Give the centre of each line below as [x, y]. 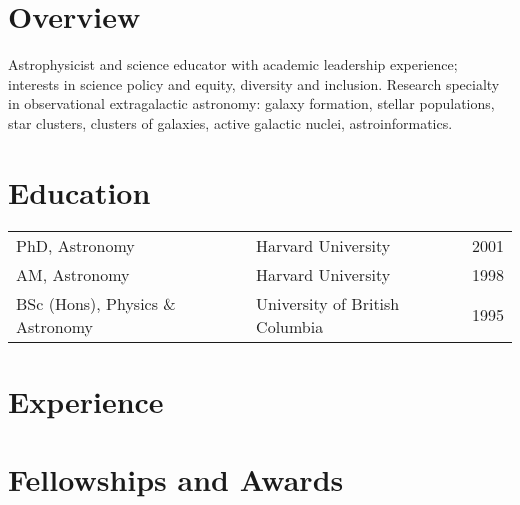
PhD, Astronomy [75, 245]
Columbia [290, 326]
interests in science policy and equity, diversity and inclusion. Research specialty [254, 83]
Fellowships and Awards [176, 479]
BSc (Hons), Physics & [96, 303]
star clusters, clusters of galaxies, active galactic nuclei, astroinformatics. [230, 122]
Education [79, 191]
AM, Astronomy [73, 274]
